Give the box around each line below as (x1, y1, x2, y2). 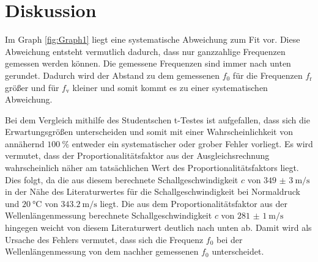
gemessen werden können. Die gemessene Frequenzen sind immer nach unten (5, 57, 291, 70)
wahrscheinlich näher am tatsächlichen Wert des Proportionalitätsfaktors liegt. (5, 161, 299, 174)
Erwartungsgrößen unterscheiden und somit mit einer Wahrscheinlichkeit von (5, 125, 293, 138)
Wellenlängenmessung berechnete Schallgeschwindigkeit (5, 209, 212, 222)
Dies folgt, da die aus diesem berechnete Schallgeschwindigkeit (5, 173, 239, 186)
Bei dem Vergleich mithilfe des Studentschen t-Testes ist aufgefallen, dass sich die (5, 113, 310, 126)
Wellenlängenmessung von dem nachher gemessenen (5, 245, 199, 258)
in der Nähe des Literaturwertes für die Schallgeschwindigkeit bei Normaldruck (5, 185, 300, 198)
